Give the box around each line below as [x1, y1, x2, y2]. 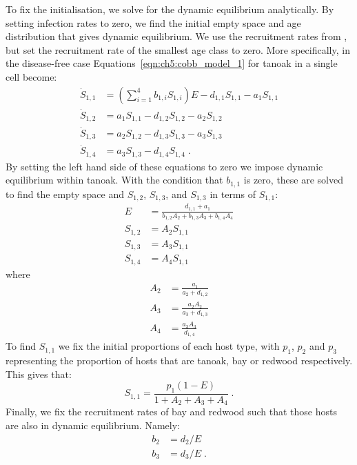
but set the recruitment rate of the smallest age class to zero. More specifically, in [6, 42, 350, 57]
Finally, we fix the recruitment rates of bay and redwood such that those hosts [6, 404, 338, 419]
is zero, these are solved [243, 172, 343, 187]
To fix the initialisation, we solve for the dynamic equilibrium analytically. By [6, 2, 334, 16]
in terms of [210, 186, 256, 201]
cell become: [6, 69, 57, 83]
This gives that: [6, 366, 72, 381]
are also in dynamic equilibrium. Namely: [6, 418, 180, 433]
